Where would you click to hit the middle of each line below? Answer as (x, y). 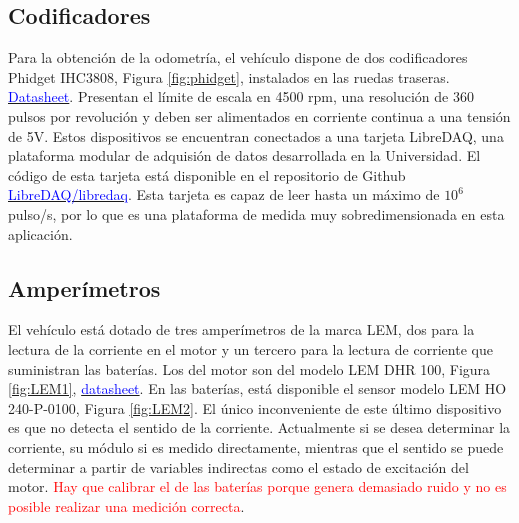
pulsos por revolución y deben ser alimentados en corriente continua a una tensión (259, 115)
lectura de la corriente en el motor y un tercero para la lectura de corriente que (250, 348)
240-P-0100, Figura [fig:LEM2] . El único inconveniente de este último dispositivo (255, 407)
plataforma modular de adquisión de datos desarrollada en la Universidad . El (244, 155)
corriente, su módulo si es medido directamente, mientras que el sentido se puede (256, 446)
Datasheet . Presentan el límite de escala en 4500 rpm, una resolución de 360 (241, 96)
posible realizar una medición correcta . (126, 505)
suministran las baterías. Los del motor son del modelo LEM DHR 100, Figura (249, 368)
